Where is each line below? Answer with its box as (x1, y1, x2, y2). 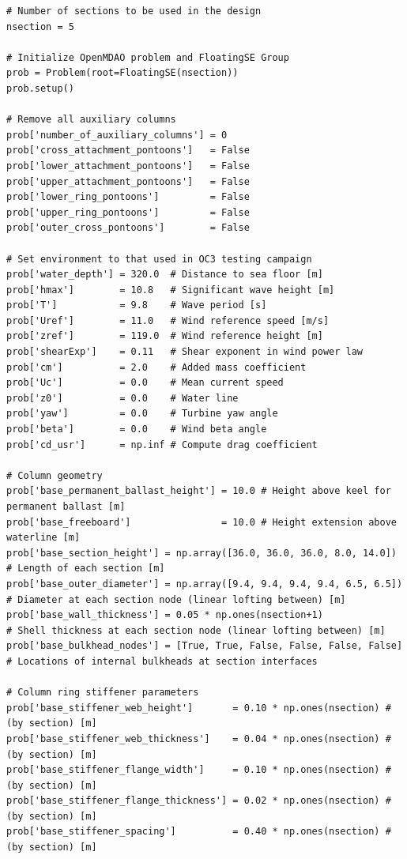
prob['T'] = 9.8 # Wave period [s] (6, 300, 267, 311)
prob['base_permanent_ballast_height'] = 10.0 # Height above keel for (6, 485, 391, 497)
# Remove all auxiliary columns (6, 114, 176, 126)
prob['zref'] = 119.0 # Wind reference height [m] (6, 330, 323, 342)
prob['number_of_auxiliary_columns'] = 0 (6, 129, 228, 141)
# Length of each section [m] (6, 563, 165, 575)
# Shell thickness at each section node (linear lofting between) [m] (6, 624, 386, 636)
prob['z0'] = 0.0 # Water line (6, 392, 239, 404)
